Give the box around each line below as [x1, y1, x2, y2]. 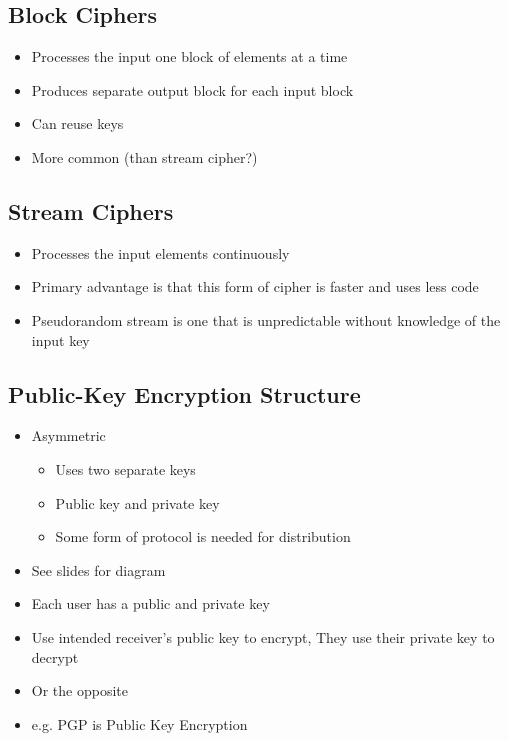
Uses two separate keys [55, 458, 196, 479]
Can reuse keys [31, 113, 124, 134]
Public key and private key [55, 492, 220, 513]
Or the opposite [31, 680, 128, 701]
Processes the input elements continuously [31, 242, 290, 263]
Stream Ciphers [8, 195, 174, 226]
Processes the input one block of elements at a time [31, 46, 348, 67]
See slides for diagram [31, 559, 166, 580]
